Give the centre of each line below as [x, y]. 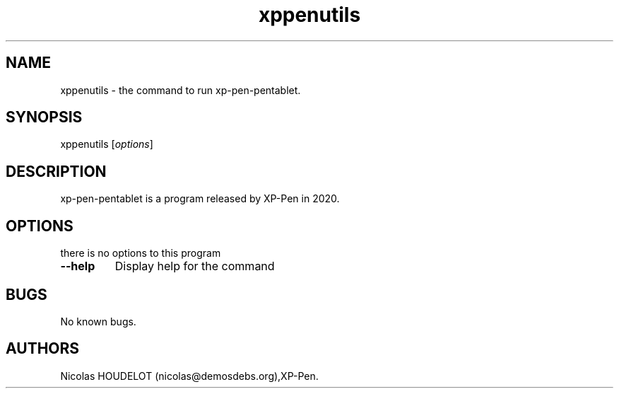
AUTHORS [43, 349]
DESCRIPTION [56, 171]
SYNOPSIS [44, 117]
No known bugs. [98, 321]
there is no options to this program [141, 253]
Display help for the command [195, 266]
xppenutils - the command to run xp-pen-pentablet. [181, 90]
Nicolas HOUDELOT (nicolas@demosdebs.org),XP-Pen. [189, 376]
